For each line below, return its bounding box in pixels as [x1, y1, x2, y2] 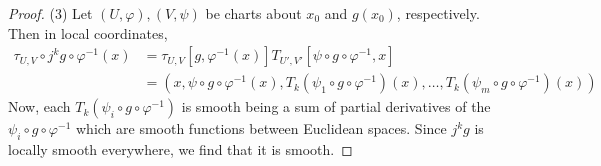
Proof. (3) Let [8, 3, 93, 23]
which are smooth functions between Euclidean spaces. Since [75, 118, 447, 139]
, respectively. [396, 3, 480, 23]
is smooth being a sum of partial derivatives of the [181, 96, 491, 117]
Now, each [8, 96, 71, 117]
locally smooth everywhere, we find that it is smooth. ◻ [8, 139, 353, 160]
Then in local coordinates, [8, 22, 168, 43]
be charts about [205, 3, 302, 23]
